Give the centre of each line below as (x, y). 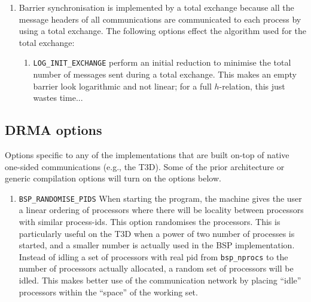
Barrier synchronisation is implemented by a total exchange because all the (156, 7)
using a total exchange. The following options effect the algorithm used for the (162, 31)
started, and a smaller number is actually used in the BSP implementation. (157, 245)
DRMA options (54, 130)
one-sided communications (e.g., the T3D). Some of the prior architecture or (145, 166)
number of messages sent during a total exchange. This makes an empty (165, 74)
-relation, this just (252, 86)
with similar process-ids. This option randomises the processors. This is (150, 222)
